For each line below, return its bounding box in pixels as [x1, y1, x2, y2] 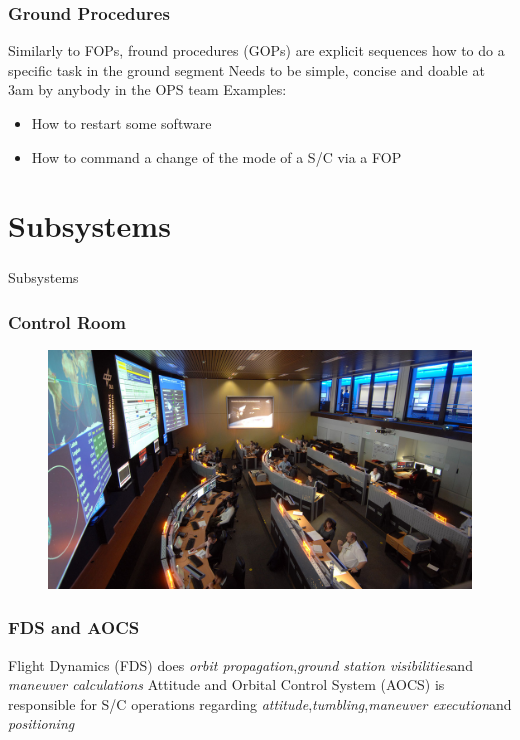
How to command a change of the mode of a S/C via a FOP [31, 146, 402, 167]
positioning [8, 713, 75, 734]
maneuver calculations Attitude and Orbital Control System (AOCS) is [8, 674, 445, 695]
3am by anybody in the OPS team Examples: [8, 79, 287, 100]
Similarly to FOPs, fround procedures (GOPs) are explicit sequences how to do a [8, 40, 505, 61]
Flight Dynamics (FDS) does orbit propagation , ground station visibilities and [8, 654, 473, 675]
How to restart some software [31, 113, 212, 133]
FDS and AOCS [8, 615, 140, 640]
